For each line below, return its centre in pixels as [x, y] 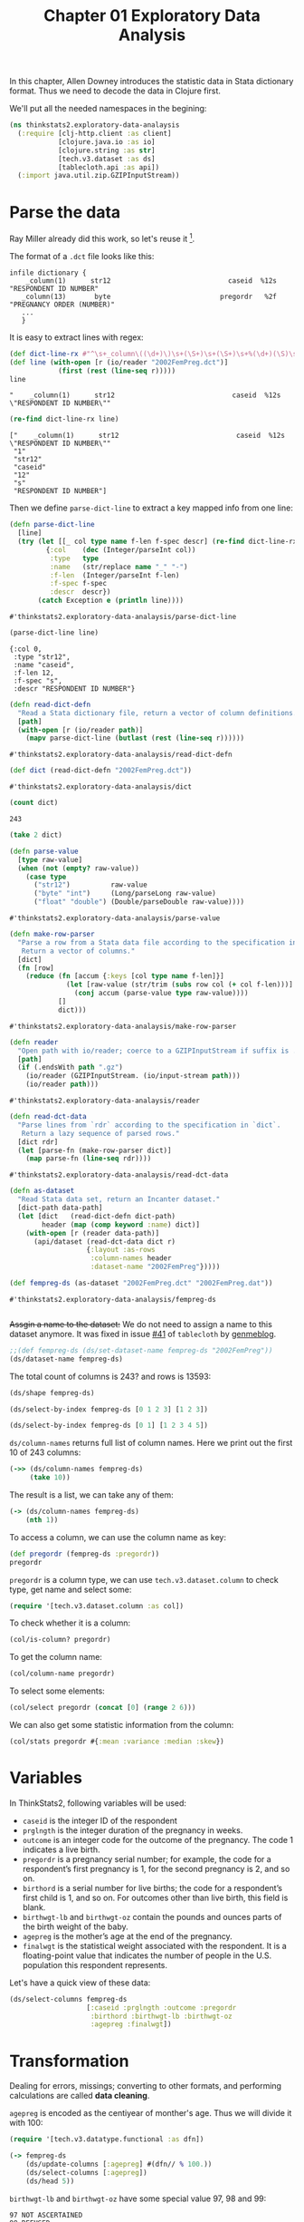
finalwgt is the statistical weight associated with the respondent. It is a [154, 1945]
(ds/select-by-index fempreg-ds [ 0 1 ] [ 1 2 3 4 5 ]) [109, 1426]
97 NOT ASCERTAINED [46, 2215]
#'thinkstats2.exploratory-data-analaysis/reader [105, 1101]
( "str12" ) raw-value [90, 885]
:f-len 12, [33, 673]
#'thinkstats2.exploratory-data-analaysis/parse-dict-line [123, 617]
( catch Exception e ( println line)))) [110, 601]
